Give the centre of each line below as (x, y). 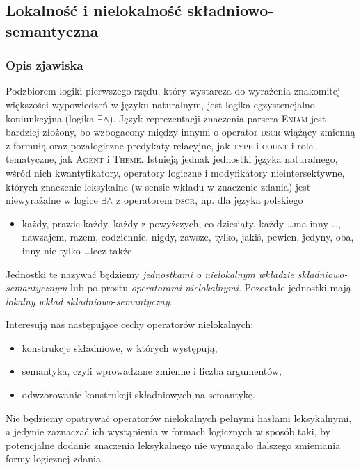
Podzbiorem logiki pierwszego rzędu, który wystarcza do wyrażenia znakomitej (173, 91)
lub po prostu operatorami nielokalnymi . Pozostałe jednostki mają (211, 287)
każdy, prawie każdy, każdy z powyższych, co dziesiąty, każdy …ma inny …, (181, 223)
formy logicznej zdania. (55, 459)
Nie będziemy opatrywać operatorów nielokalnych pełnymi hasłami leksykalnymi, (179, 418)
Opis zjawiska (45, 65)
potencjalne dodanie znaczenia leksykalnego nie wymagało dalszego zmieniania (173, 445)
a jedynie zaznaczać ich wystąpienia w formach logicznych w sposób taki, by (168, 431)
